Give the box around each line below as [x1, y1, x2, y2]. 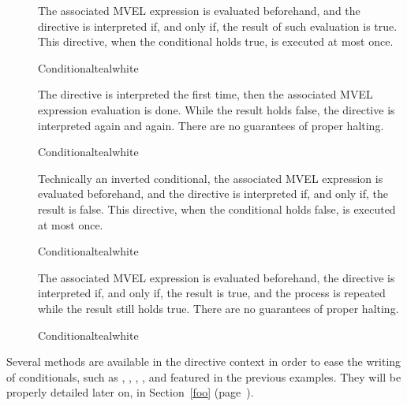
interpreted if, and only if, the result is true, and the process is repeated [38, 285, 386, 301]
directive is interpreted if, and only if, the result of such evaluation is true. [38, 17, 398, 34]
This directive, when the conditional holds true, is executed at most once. [38, 33, 394, 50]
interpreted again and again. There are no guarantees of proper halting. [38, 117, 384, 133]
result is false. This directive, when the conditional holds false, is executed [38, 200, 396, 217]
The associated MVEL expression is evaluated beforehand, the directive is [38, 269, 395, 285]
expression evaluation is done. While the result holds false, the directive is [38, 101, 395, 117]
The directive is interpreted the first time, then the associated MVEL [38, 86, 373, 102]
